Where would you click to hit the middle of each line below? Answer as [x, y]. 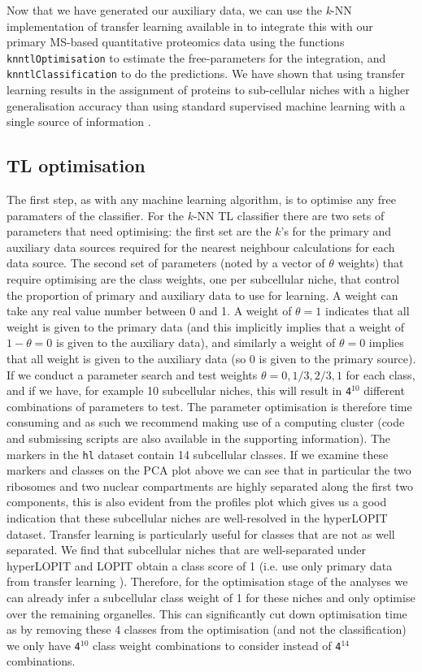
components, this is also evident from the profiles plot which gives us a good [197, 502]
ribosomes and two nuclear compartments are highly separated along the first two [210, 486]
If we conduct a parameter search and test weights [132, 374]
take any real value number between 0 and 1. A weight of [149, 311]
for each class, [381, 374]
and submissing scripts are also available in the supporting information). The [199, 438]
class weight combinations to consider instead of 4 [217, 645]
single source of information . [79, 121]
